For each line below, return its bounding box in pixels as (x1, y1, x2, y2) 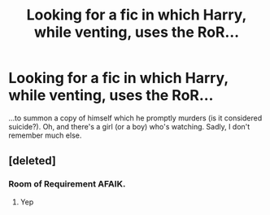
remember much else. (8, 130, 82, 140)
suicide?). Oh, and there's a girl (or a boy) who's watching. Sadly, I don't (8, 121, 250, 131)
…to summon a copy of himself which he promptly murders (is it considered (8, 112, 263, 123)
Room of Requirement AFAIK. (8, 178, 126, 190)
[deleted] (8, 154, 57, 168)
